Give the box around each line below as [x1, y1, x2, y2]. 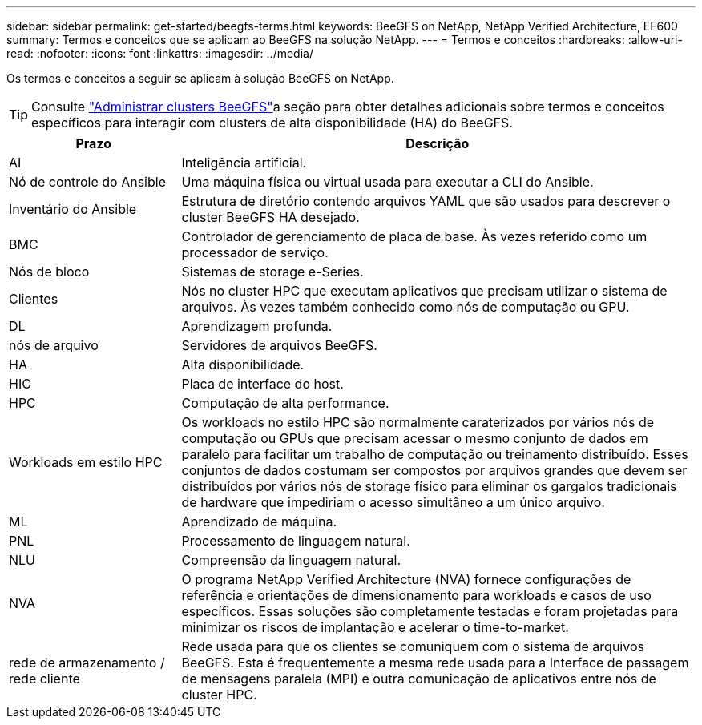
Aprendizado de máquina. [181, 514, 337, 530]
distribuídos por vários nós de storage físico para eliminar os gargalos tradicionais [181, 478, 677, 494]
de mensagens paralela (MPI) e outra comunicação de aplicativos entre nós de [181, 671, 656, 687]
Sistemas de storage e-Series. [181, 264, 364, 280]
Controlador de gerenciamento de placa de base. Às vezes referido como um [181, 228, 648, 244]
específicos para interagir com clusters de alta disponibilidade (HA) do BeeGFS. [31, 115, 513, 131]
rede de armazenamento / [9, 655, 165, 671]
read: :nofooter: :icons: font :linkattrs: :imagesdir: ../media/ [6, 46, 313, 60]
